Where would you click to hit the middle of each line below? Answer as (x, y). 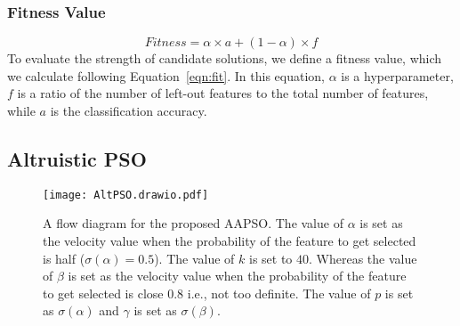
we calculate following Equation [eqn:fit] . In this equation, (166, 75)
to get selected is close (103, 293)
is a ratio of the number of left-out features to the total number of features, (223, 93)
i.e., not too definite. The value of (279, 293)
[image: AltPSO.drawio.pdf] (126, 195)
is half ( (64, 258)
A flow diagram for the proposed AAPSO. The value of (193, 223)
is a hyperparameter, (397, 75)
